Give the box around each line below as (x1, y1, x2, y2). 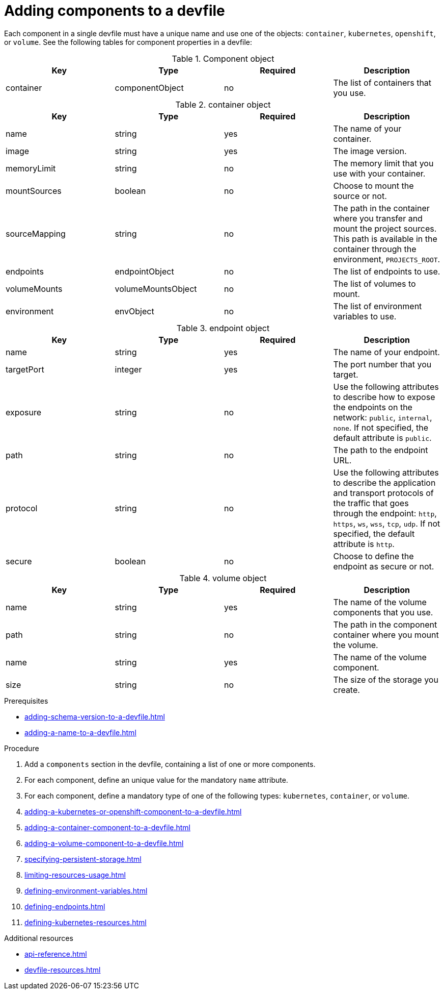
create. (333, 684, 360, 695)
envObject (115, 306, 154, 316)
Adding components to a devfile (4, 2, 225, 19)
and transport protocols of (333, 487, 434, 498)
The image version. (333, 145, 407, 156)
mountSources (6, 185, 62, 196)
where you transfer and (333, 213, 423, 223)
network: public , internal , (333, 412, 432, 423)
